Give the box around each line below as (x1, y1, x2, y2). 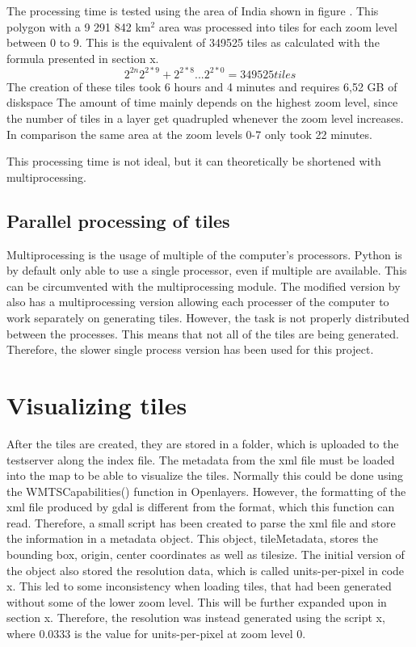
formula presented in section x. (6, 49, 159, 66)
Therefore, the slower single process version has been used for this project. (6, 341, 374, 358)
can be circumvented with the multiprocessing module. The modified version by (6, 277, 401, 294)
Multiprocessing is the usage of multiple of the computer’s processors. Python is (6, 246, 402, 263)
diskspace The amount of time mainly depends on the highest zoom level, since (6, 94, 398, 111)
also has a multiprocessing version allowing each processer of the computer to (6, 293, 389, 310)
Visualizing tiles (6, 388, 187, 421)
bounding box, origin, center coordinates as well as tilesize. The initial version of (6, 546, 405, 563)
